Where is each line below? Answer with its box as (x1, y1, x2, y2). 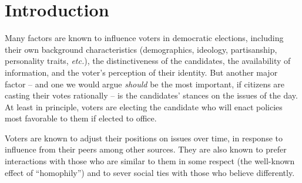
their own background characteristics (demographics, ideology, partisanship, (5, 43, 277, 55)
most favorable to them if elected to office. (5, 112, 157, 124)
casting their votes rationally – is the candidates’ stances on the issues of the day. (5, 89, 298, 101)
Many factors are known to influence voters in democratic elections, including (5, 32, 284, 44)
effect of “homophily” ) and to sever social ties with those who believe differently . (5, 166, 295, 178)
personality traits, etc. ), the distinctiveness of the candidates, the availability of (5, 55, 291, 67)
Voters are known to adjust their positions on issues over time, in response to (5, 131, 283, 144)
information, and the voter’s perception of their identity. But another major (5, 66, 278, 78)
